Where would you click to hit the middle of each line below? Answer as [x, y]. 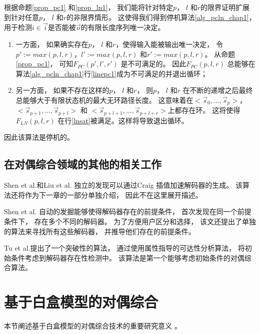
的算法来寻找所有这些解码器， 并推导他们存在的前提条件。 [100, 231]
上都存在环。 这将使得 [204, 110]
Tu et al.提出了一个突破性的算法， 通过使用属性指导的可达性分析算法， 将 [124, 248]
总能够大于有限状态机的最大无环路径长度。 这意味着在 [104, 100]
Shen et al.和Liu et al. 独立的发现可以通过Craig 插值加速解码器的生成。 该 [123, 185]
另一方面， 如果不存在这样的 [62, 90]
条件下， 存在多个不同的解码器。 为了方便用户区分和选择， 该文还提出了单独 [130, 221]
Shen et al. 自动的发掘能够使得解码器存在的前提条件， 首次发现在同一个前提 [128, 211]
